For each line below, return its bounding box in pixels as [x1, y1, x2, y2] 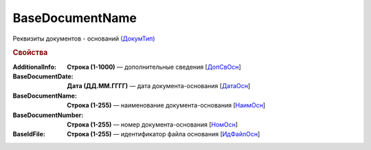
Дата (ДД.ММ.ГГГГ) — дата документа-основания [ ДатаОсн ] [67, 82, 251, 90]
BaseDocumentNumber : [12, 111, 84, 119]
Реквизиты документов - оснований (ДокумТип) [12, 34, 155, 43]
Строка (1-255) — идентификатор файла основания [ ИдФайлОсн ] [67, 130, 260, 138]
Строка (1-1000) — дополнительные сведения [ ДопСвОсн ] [67, 63, 242, 71]
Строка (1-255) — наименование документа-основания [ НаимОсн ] [67, 101, 266, 109]
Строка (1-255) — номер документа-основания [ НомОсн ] [67, 120, 238, 129]
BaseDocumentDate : [12, 72, 74, 81]
